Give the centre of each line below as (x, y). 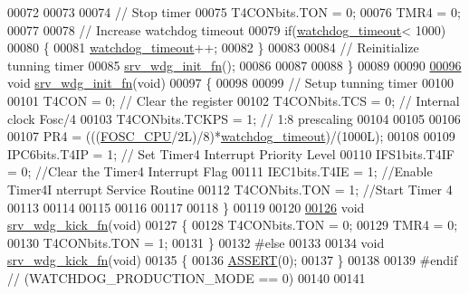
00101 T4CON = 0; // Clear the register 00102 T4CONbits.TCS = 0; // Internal (234, 100)
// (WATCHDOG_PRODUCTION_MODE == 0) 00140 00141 (187, 277)
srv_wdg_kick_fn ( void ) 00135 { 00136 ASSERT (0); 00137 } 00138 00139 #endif (233, 260)
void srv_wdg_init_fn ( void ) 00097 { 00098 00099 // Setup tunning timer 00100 (230, 83)
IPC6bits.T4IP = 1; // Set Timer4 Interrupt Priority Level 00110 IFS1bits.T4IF (231, 153)
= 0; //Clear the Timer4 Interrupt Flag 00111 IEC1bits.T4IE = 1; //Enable (220, 171)
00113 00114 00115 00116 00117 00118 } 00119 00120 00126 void (186, 207)
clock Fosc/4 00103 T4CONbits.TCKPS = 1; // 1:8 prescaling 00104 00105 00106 (234, 118)
